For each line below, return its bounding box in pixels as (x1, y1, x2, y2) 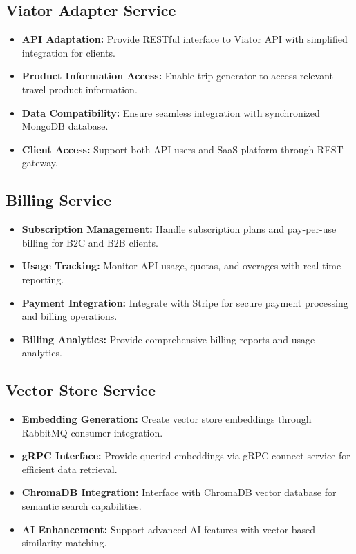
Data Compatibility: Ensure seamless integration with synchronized (21, 105, 320, 120)
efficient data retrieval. (21, 461, 118, 476)
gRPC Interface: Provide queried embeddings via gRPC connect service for (21, 448, 350, 463)
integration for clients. (21, 45, 115, 59)
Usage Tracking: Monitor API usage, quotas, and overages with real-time (21, 258, 341, 273)
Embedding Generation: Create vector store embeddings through (21, 412, 312, 426)
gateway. (21, 155, 58, 170)
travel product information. (21, 82, 138, 96)
